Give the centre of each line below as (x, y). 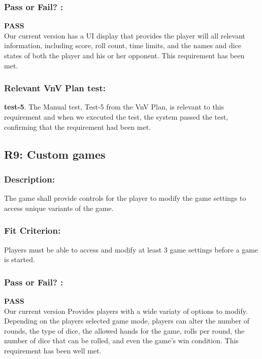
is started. (20, 259)
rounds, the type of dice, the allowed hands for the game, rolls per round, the (124, 330)
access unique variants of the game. (59, 208)
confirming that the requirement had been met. (78, 127)
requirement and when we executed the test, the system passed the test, (116, 117)
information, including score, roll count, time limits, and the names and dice (123, 45)
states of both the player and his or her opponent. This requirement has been (124, 55)
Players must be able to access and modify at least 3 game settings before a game (131, 249)
